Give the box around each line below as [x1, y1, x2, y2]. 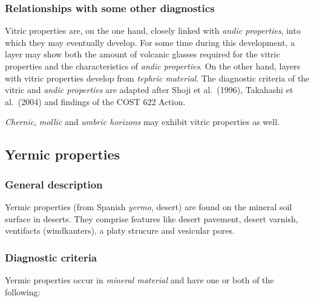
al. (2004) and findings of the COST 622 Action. [5, 95, 186, 108]
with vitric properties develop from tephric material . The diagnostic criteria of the [5, 71, 310, 84]
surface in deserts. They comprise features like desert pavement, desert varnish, [5, 212, 298, 225]
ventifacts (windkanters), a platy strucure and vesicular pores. [5, 224, 235, 237]
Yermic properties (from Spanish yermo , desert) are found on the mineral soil [5, 200, 292, 213]
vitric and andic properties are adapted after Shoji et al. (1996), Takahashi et [5, 83, 293, 96]
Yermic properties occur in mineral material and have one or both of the [5, 273, 274, 286]
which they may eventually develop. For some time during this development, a [5, 36, 295, 48]
